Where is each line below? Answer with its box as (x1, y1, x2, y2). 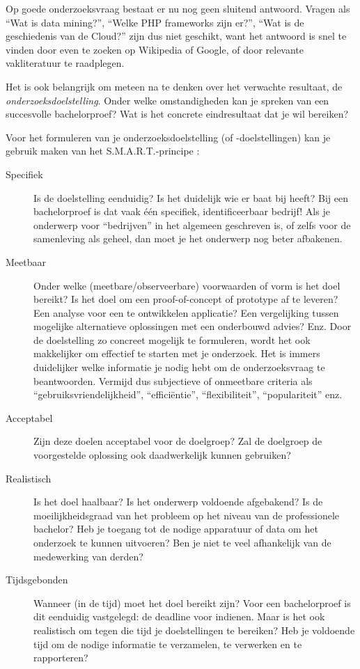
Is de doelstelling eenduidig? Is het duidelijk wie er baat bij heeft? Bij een (33, 190, 348, 205)
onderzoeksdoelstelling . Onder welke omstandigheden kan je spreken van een (6, 93, 329, 107)
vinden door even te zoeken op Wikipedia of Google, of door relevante (6, 42, 304, 56)
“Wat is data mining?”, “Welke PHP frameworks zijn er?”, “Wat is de (6, 15, 304, 29)
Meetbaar (6, 254, 46, 269)
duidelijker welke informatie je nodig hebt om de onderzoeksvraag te (33, 360, 325, 375)
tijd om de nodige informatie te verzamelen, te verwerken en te (33, 636, 302, 651)
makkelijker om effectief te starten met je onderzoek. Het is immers (33, 346, 320, 361)
